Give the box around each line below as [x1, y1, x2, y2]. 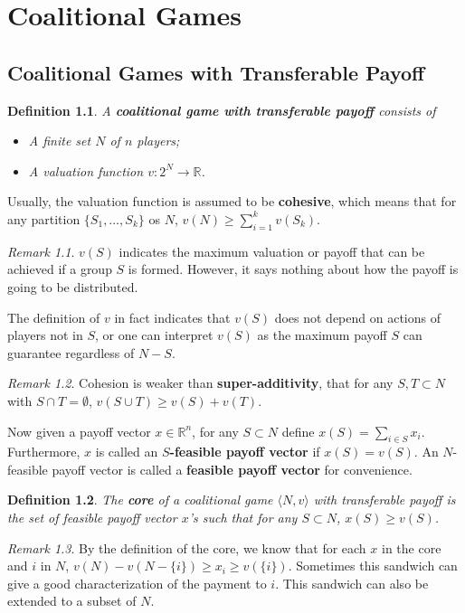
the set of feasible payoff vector [7, 508, 177, 527]
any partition [7, 209, 81, 228]
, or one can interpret [95, 325, 214, 344]
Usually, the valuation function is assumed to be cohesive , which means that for [7, 192, 457, 211]
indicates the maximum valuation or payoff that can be [119, 241, 425, 260]
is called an [95, 442, 158, 461]
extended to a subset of [7, 591, 137, 610]
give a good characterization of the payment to [7, 573, 267, 592]
